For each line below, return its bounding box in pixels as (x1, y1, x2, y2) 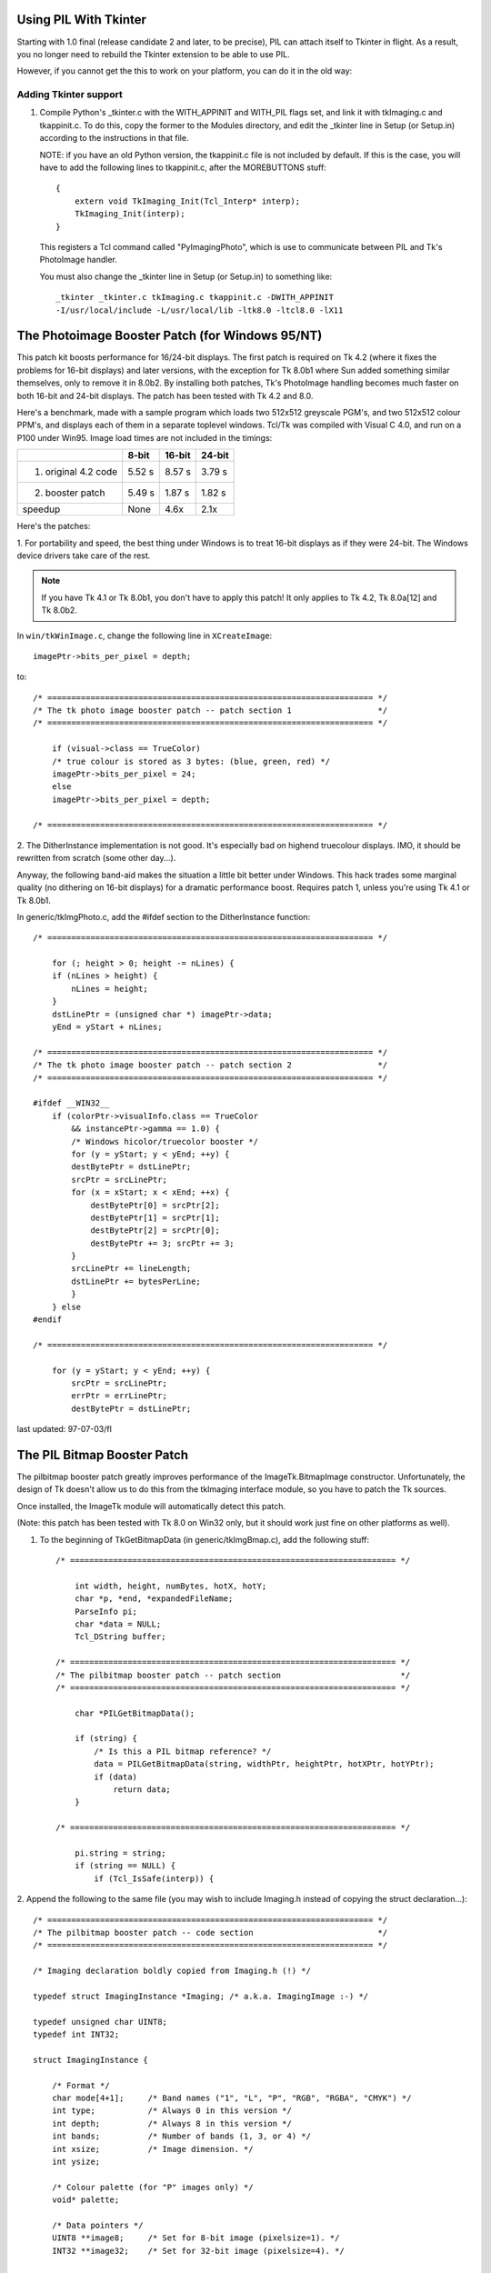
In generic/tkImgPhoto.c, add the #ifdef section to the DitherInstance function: (16, 911, 311, 922)
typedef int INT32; (33, 2029, 120, 2040)
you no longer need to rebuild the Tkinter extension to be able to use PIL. (16, 48, 290, 59)
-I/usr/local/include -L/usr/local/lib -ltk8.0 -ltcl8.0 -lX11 (55, 305, 344, 315)
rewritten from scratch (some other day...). (16, 853, 176, 864)
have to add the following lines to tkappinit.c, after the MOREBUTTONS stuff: (39, 162, 326, 173)
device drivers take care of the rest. (16, 550, 151, 561)
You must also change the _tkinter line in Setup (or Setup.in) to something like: (39, 271, 333, 282)
